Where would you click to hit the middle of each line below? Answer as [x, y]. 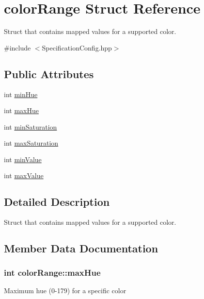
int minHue [21, 94]
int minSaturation [31, 126]
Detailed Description [57, 202]
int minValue [23, 159]
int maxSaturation [31, 143]
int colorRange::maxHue [52, 272]
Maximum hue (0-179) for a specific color [65, 290]
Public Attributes [49, 74]
